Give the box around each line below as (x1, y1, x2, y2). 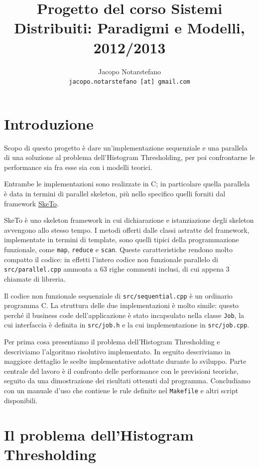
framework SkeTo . (4, 198, 59, 208)
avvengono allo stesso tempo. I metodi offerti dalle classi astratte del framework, (4, 224, 250, 235)
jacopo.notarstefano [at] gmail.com (69, 78, 190, 86)
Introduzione (4, 113, 94, 134)
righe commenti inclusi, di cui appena (109, 264, 224, 274)
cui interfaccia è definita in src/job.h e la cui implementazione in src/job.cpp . (4, 319, 250, 330)
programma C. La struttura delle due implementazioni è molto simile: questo (4, 300, 239, 311)
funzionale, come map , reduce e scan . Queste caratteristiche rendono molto (4, 244, 233, 255)
